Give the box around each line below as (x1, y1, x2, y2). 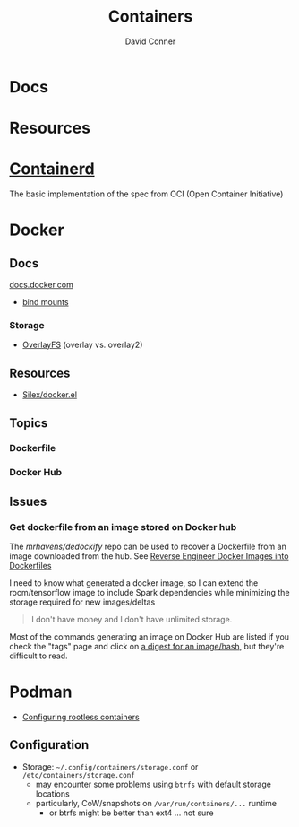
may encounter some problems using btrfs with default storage (35, 779, 271, 789)
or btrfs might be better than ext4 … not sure (48, 807, 214, 818)
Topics (9, 415, 48, 431)
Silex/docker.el (21, 389, 78, 400)
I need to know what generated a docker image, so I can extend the (9, 578, 259, 588)
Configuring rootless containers (21, 711, 141, 723)
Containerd (9, 159, 96, 179)
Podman (9, 682, 73, 702)
